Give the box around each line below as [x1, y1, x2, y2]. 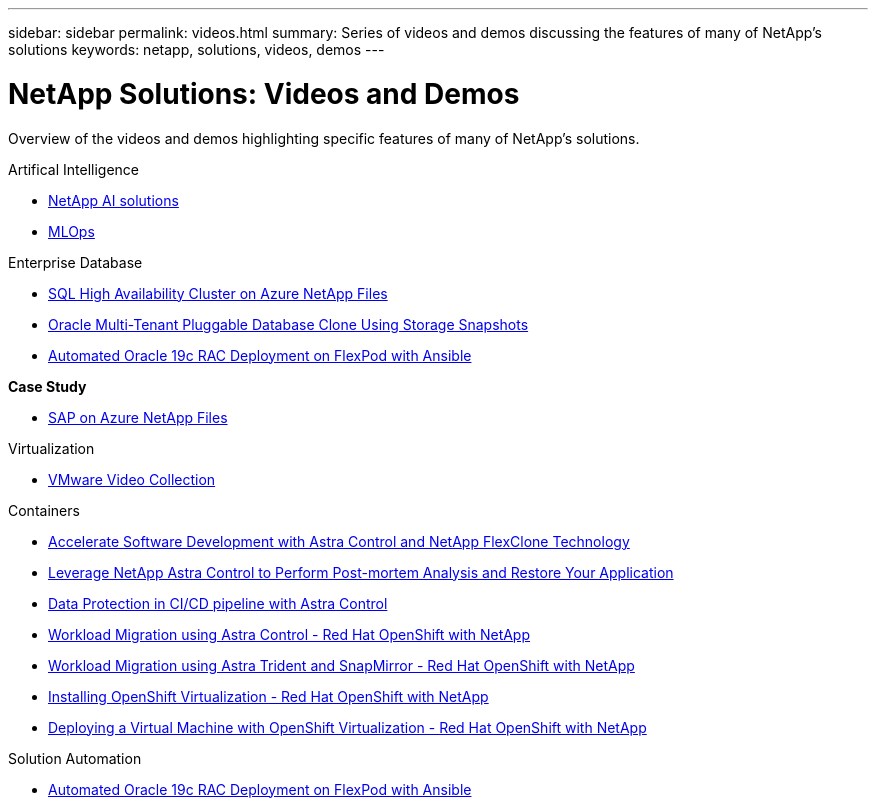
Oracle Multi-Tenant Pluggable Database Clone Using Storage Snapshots [48, 315, 529, 333]
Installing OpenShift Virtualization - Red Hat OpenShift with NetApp [48, 687, 489, 705]
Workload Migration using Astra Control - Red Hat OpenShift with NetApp [48, 625, 531, 643]
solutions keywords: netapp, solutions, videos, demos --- [8, 41, 385, 58]
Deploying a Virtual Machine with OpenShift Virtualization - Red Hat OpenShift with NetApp [48, 718, 647, 736]
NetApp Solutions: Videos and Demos [8, 76, 520, 111]
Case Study [8, 377, 87, 395]
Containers [8, 501, 80, 519]
